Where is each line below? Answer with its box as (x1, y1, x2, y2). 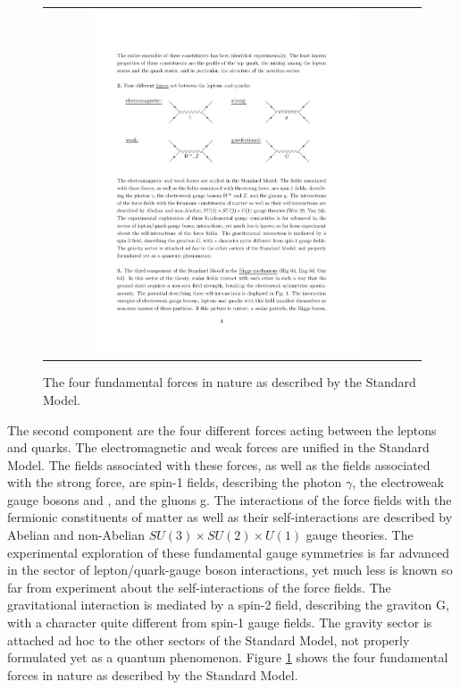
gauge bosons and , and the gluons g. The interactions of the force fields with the (7, 490, 452, 509)
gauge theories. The (305, 526, 414, 544)
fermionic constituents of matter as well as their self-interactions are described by (7, 508, 453, 526)
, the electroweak (352, 473, 445, 492)
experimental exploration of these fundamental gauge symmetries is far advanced (7, 543, 450, 561)
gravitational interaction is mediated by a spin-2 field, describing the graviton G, (7, 595, 449, 614)
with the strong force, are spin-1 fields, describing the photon (7, 473, 342, 492)
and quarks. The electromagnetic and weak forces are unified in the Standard (7, 438, 430, 457)
